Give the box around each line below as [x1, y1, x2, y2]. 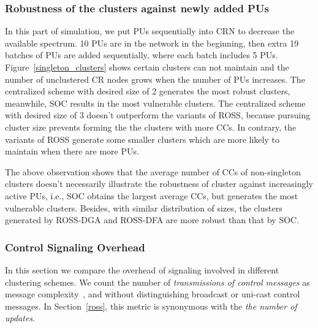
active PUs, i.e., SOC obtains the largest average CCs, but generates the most [5, 189, 298, 202]
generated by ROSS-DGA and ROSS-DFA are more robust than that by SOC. [5, 213, 300, 226]
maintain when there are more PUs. [5, 145, 139, 158]
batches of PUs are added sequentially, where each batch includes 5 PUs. [5, 48, 278, 61]
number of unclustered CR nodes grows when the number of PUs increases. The [5, 72, 305, 85]
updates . [5, 311, 35, 324]
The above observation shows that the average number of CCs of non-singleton [5, 165, 301, 178]
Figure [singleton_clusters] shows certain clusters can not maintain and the [5, 61, 289, 73]
